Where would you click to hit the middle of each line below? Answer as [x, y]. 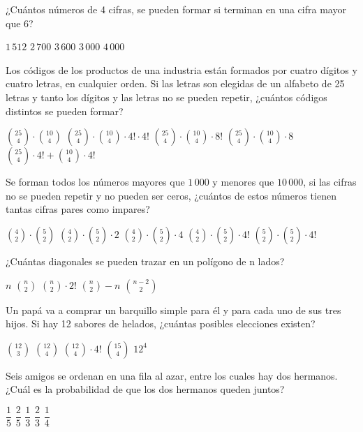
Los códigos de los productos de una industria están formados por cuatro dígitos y [181, 69]
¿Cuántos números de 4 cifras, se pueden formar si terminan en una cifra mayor [176, 9]
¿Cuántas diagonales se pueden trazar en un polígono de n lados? [145, 261]
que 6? [20, 23]
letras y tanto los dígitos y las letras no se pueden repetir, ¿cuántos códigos [166, 97]
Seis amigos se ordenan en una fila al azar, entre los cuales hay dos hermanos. [172, 375]
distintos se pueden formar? [65, 111]
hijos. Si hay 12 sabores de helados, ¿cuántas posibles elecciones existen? [161, 323]
